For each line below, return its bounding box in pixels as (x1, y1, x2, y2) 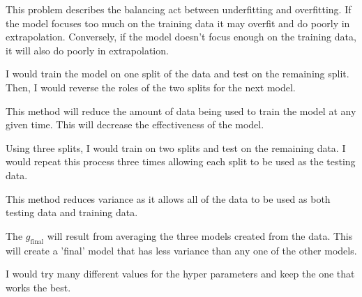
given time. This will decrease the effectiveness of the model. (6, 117, 264, 132)
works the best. (6, 280, 71, 294)
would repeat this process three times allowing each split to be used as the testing (6, 154, 356, 169)
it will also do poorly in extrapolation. (6, 43, 169, 57)
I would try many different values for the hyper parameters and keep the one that (6, 266, 355, 281)
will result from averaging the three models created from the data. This (47, 228, 353, 243)
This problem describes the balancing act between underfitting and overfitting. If (6, 2, 352, 16)
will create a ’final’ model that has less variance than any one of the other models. (6, 243, 357, 257)
